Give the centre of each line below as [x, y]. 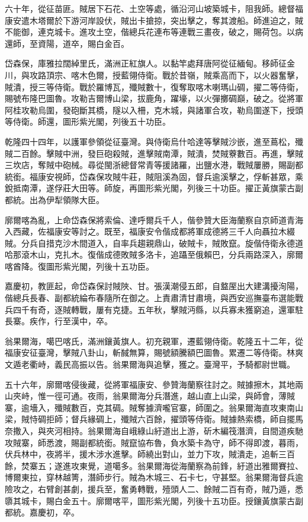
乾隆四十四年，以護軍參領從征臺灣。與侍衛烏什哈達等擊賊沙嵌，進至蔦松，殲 [154, 141]
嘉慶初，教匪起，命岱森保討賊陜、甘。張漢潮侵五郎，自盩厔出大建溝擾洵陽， [154, 286]
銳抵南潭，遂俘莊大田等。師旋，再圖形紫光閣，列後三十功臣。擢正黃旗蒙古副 [154, 188]
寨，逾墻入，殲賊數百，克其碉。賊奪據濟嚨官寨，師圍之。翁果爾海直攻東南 [150, 407]
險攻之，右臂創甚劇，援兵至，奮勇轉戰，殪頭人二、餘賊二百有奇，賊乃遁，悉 [154, 488]
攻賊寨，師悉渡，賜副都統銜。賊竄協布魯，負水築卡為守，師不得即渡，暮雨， [154, 442]
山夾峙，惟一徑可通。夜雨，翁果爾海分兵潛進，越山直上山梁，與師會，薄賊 [150, 396]
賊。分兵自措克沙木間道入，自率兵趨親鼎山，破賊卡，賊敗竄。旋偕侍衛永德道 [154, 243]
